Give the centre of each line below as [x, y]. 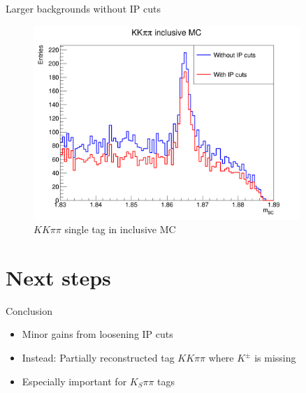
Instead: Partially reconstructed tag [98, 358]
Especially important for [74, 381]
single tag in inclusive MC [120, 229]
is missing [275, 358]
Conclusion [29, 310]
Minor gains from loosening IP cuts [97, 334]
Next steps [58, 277]
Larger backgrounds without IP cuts [83, 8]
